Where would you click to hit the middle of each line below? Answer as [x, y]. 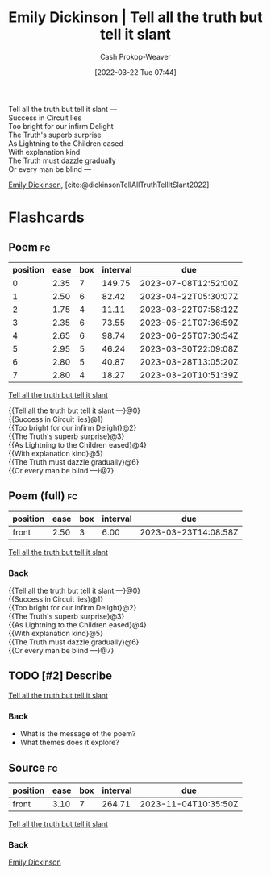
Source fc [33, 767]
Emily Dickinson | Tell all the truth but [135, 17]
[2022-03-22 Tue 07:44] [135, 72]
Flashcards [46, 217]
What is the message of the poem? [78, 734]
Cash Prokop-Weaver [135, 56]
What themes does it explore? [69, 743]
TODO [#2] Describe [60, 676]
